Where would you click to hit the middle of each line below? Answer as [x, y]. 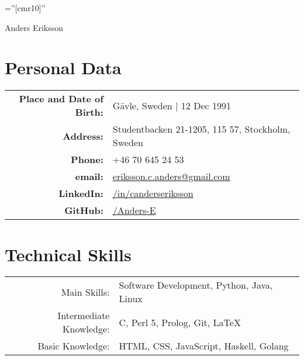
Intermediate [84, 316]
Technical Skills [68, 254]
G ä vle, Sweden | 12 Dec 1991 [172, 105]
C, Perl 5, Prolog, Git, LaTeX [180, 322]
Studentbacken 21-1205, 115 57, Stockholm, [201, 129]
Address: [83, 136]
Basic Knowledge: [74, 346]
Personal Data [63, 67]
